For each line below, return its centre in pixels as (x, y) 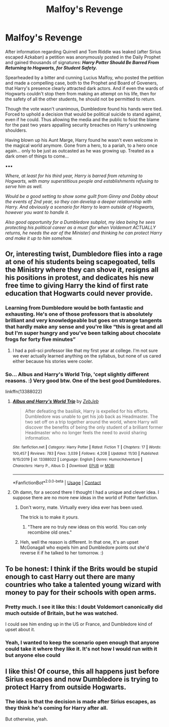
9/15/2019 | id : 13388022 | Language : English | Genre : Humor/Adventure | (77, 460)
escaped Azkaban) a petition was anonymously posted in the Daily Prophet (83, 57)
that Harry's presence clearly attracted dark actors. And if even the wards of (84, 88)
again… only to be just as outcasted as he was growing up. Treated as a (79, 150)
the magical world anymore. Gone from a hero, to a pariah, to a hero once (81, 145)
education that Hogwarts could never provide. (79, 294)
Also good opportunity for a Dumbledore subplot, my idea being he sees (80, 222)
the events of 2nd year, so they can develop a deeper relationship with (78, 201)
